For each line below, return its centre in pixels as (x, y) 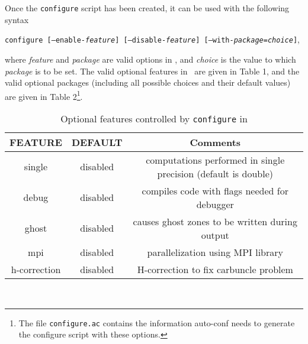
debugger (215, 204)
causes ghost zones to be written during (215, 221)
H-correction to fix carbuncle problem (215, 269)
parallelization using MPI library (215, 252)
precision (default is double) (215, 173)
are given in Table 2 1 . (44, 95)
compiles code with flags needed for (215, 190)
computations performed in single (215, 160)
